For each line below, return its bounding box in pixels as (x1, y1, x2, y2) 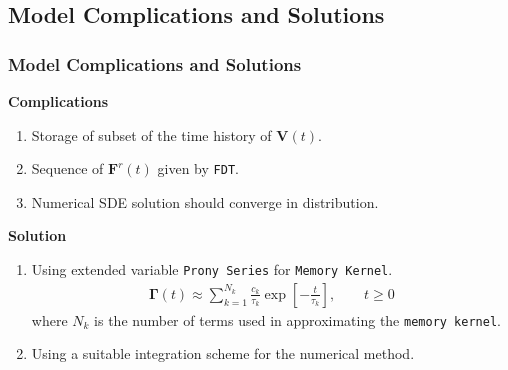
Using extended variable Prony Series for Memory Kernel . (31, 259, 393, 280)
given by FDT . (157, 158, 239, 179)
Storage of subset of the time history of (31, 124, 272, 145)
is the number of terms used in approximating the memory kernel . (94, 309, 501, 330)
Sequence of (31, 158, 104, 179)
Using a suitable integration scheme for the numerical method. (31, 343, 415, 364)
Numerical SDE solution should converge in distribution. (31, 191, 379, 212)
